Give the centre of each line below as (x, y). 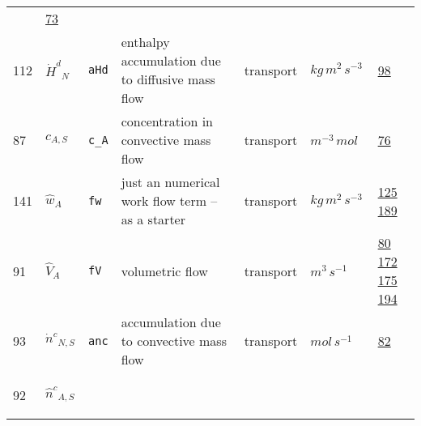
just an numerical (170, 182)
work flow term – (169, 200)
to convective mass (174, 341)
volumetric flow (164, 271)
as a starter (153, 219)
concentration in (167, 121)
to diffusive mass (168, 79)
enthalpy (145, 42)
